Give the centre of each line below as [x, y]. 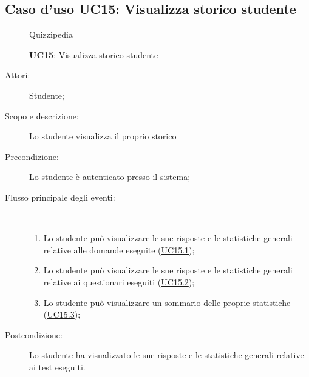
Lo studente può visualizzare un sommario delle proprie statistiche [167, 302]
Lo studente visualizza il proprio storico [103, 136]
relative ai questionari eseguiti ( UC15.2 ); [119, 282]
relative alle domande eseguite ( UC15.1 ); [119, 249]
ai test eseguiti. [57, 366]
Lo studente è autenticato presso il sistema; [110, 177]
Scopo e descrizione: [42, 115]
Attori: [18, 75]
